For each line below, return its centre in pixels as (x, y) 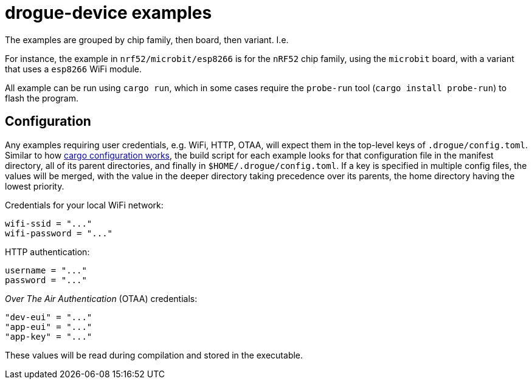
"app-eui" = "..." (49, 327)
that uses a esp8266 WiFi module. (74, 69)
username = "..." (46, 270)
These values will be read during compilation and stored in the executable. (154, 355)
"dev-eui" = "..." (49, 317)
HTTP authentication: (47, 252)
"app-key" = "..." (49, 336)
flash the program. (42, 98)
